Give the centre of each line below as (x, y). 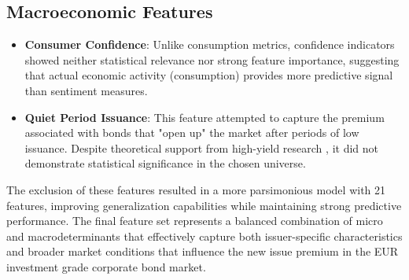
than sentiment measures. (86, 90)
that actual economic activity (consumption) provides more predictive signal (209, 75)
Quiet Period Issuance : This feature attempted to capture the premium (204, 117)
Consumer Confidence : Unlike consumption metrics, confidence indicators (210, 44)
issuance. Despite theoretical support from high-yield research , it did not (201, 147)
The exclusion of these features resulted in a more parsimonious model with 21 (196, 189)
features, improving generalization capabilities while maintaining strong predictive (204, 205)
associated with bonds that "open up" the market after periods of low (192, 133)
